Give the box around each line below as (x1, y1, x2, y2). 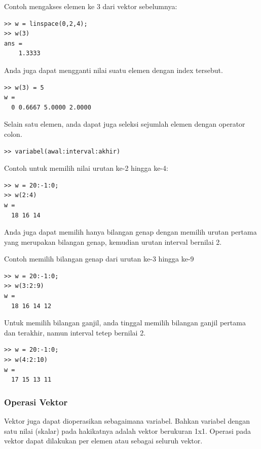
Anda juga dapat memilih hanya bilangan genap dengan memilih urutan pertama (4, 227, 257, 237)
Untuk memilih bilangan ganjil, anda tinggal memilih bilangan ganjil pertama (4, 317, 246, 328)
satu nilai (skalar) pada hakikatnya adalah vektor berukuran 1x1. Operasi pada (4, 425, 251, 436)
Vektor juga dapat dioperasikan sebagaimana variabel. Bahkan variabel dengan (4, 416, 250, 426)
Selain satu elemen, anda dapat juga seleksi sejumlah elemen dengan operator (4, 119, 245, 129)
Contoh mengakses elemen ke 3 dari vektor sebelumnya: (4, 1, 177, 11)
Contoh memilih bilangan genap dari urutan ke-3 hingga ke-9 (4, 253, 194, 264)
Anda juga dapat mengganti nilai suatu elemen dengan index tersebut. (4, 64, 223, 75)
